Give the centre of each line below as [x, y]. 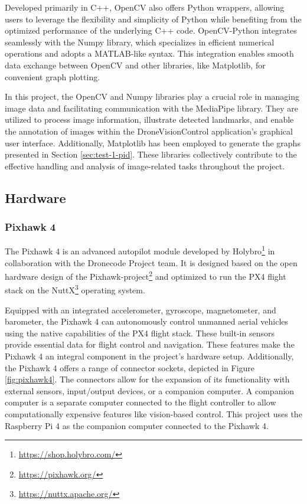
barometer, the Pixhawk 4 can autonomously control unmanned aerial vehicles [147, 321]
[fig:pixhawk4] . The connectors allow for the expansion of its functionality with [147, 379]
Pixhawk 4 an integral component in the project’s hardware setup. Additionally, [149, 356]
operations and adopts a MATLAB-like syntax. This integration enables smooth [149, 53]
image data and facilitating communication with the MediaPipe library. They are [151, 108]
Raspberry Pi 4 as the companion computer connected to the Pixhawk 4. [137, 425]
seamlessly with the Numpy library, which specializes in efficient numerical [140, 42]
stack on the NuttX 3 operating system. [75, 289]
